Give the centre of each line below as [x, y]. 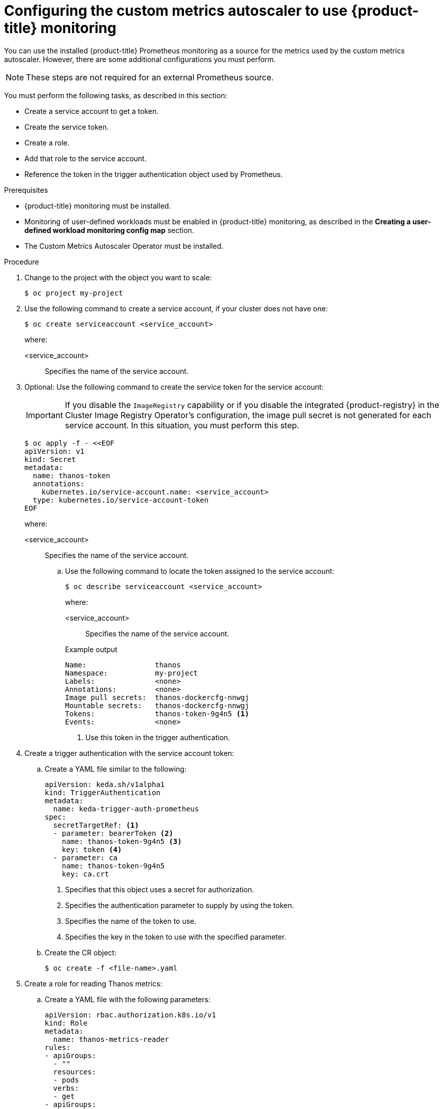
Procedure [22, 261]
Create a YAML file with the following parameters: [128, 999]
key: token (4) [92, 849]
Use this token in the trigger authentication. [158, 737]
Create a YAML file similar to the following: [116, 769]
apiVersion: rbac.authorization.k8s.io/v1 [131, 1015]
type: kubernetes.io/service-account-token [121, 500]
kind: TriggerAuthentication [103, 792]
